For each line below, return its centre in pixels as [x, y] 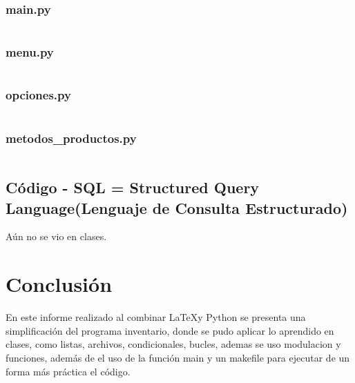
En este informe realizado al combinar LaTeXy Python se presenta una [156, 317]
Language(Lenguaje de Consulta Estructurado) [177, 207]
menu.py [30, 52]
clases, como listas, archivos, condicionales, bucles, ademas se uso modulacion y [173, 344]
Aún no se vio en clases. [56, 236]
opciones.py [38, 95]
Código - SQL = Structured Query [133, 187]
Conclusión [59, 284]
